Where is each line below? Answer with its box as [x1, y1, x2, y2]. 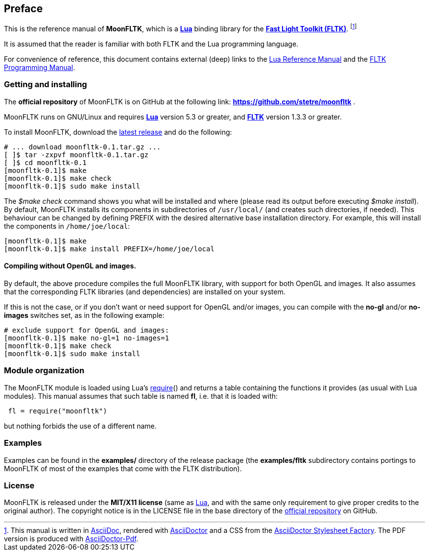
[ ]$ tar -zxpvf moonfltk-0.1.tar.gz [4, 150, 149, 159]
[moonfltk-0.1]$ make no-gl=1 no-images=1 [4, 334, 169, 342]
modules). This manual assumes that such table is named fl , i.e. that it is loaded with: [4, 391, 278, 400]
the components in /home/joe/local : [4, 221, 130, 230]
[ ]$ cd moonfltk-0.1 [4, 158, 87, 167]
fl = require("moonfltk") [8, 407, 107, 415]
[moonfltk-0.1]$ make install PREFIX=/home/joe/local [4, 244, 214, 253]
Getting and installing [4, 79, 87, 90]
